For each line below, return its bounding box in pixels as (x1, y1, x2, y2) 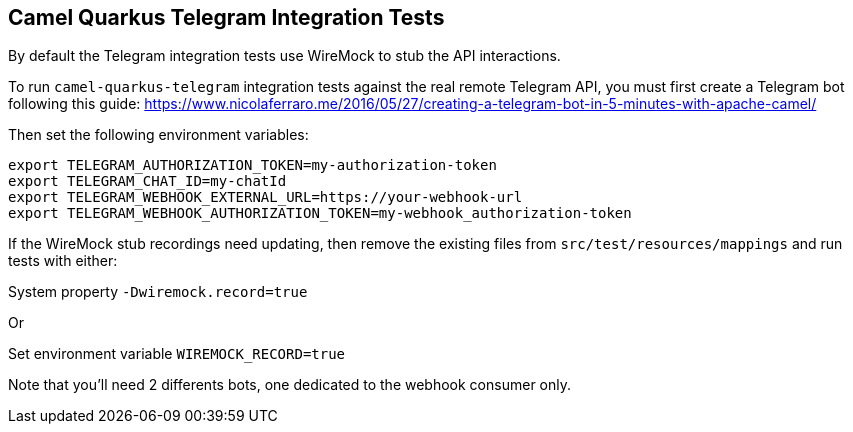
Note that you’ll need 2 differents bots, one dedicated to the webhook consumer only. (8, 376, 571, 394)
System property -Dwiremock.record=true (8, 283, 308, 301)
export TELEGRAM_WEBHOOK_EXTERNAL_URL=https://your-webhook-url (8, 189, 523, 206)
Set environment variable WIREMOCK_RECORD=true (8, 345, 346, 363)
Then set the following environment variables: (8, 126, 309, 144)
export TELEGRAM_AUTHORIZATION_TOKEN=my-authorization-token (8, 157, 497, 174)
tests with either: (8, 252, 118, 270)
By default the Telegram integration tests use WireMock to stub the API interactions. (8, 47, 561, 65)
